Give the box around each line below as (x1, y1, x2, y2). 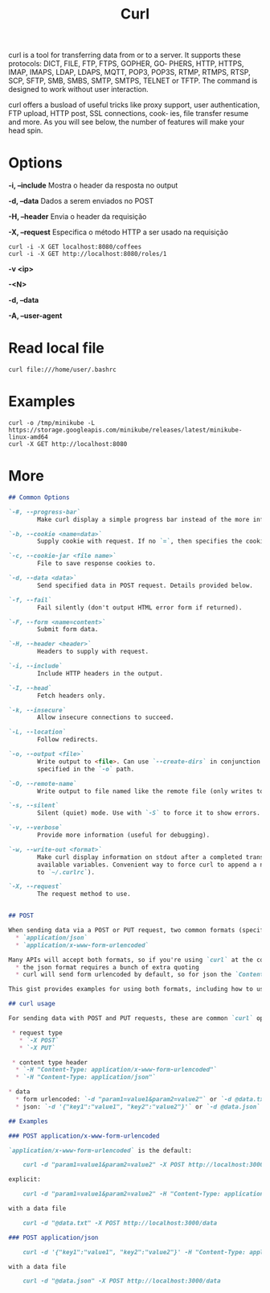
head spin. (8, 126, 43, 135)
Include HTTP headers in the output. (37, 669, 163, 677)
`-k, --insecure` (8, 706, 67, 714)
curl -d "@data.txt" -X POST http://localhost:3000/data (22, 1219, 218, 1227)
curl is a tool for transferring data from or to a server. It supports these (8, 50, 241, 60)
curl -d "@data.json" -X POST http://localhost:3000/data (22, 1277, 221, 1285)
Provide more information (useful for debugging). (37, 831, 211, 840)
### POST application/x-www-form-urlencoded (8, 1132, 160, 1140)
